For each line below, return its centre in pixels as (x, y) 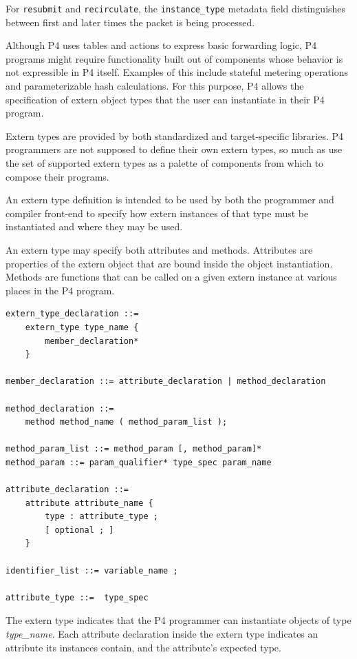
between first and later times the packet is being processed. (130, 22)
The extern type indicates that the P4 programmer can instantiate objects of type (178, 620)
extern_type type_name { (82, 327)
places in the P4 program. (60, 290)
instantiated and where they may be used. (94, 226)
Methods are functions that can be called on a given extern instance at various (171, 277)
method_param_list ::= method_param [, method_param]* (134, 449)
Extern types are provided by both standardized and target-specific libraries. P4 (175, 135)
